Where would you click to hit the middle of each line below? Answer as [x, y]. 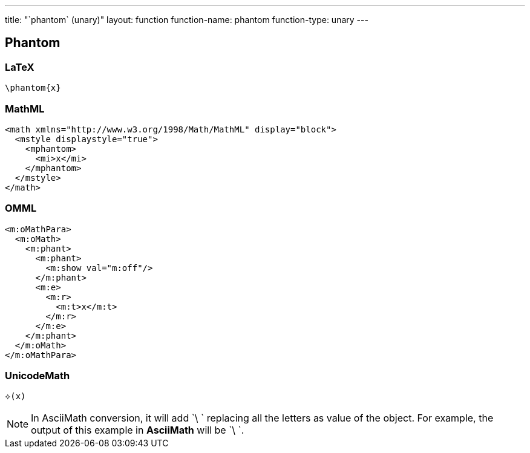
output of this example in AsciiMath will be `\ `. [138, 430]
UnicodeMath [38, 376]
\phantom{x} [33, 88]
